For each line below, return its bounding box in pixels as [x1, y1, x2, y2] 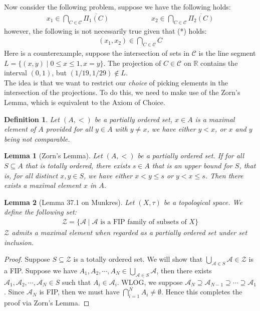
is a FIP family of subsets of [100, 218, 187, 226]
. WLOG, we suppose [117, 276, 183, 287]
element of [4, 124, 36, 134]
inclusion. [4, 237, 34, 247]
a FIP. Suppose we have [4, 265, 77, 275]
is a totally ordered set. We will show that [73, 254, 203, 264]
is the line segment [198, 48, 256, 58]
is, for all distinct [4, 170, 58, 180]
